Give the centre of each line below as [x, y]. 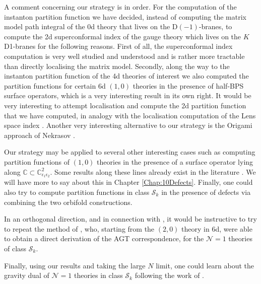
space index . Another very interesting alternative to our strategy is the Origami [128, 125]
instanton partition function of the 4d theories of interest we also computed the [126, 76]
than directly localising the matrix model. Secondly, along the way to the [117, 66]
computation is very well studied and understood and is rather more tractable [124, 56]
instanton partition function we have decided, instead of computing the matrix [125, 16]
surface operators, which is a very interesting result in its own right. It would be [128, 95]
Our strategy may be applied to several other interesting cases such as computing [130, 152]
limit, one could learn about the [205, 265]
